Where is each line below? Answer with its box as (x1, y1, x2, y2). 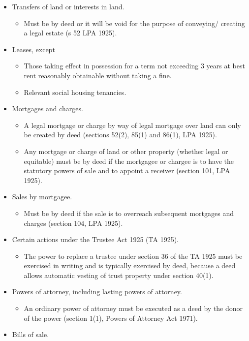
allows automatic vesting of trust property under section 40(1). (24, 270, 214, 280)
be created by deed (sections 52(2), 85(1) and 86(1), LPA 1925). (24, 129, 217, 140)
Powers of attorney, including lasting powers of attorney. (12, 286, 182, 297)
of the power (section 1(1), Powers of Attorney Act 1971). (24, 312, 198, 323)
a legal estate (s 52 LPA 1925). (24, 28, 117, 38)
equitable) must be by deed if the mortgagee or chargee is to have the (24, 155, 234, 166)
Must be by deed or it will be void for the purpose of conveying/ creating (24, 18, 245, 28)
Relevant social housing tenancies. (24, 87, 126, 97)
